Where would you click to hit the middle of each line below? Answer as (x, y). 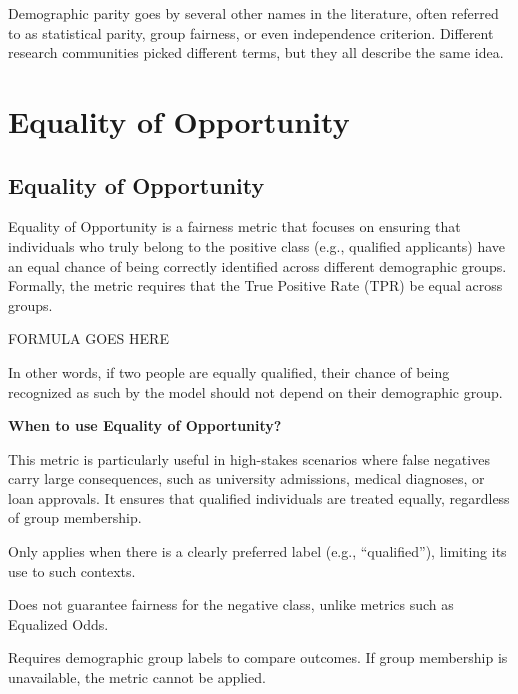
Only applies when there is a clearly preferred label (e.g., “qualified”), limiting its (257, 551)
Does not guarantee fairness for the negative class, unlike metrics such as (231, 604)
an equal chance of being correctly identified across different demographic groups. (257, 265)
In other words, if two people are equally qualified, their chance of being (229, 371)
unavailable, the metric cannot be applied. (137, 677)
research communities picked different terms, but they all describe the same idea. (256, 52)
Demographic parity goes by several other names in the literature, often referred (253, 13)
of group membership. (75, 517)
